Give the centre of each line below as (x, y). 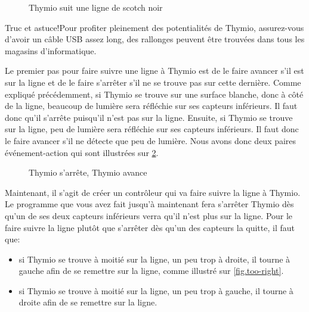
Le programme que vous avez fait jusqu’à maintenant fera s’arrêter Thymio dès (149, 204)
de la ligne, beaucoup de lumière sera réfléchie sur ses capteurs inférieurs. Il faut (151, 106)
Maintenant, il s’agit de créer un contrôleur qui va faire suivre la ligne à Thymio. (153, 192)
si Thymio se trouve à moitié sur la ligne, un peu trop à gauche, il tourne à (156, 290)
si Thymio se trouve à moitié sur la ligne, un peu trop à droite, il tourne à (154, 259)
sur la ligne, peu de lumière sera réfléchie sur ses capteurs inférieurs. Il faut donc (152, 129)
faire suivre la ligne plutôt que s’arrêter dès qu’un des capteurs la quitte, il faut (150, 227)
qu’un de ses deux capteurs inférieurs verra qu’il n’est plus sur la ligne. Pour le (149, 215)
